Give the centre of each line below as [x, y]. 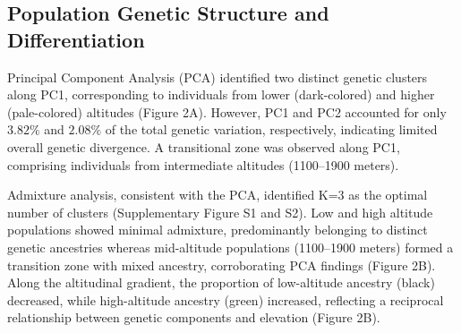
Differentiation [76, 39]
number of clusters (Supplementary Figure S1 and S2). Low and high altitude [220, 212]
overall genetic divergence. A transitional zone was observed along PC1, [204, 146]
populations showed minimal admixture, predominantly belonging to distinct [218, 230]
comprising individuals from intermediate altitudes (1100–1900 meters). [203, 164]
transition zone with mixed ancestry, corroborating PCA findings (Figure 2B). [222, 265]
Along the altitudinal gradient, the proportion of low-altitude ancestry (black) [221, 282]
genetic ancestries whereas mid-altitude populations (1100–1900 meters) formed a [230, 247]
